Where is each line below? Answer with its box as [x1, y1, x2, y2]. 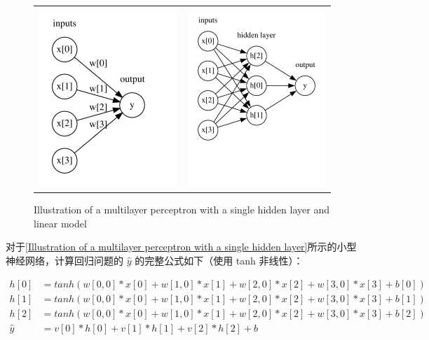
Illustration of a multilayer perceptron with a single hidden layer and [34, 202, 329, 217]
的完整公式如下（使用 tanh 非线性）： [135, 253, 304, 267]
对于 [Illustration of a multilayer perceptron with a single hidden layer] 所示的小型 [6, 239, 357, 254]
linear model [34, 215, 87, 230]
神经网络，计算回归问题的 [6, 253, 123, 267]
